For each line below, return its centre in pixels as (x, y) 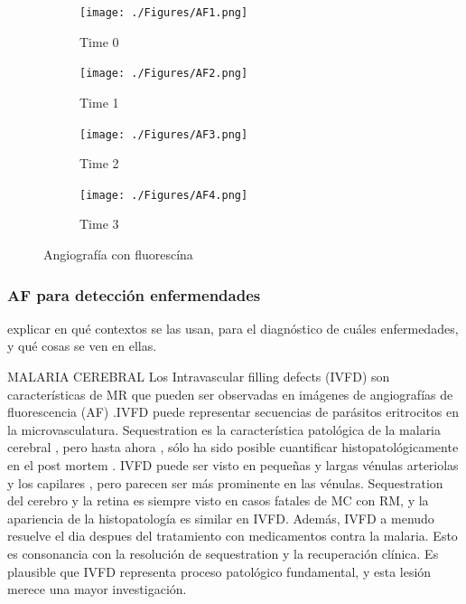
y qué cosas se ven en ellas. (82, 346)
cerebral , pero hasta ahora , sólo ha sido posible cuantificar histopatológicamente (233, 447)
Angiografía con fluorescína (118, 254)
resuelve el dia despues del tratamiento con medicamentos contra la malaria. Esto (233, 536)
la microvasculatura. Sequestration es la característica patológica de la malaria (224, 429)
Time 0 (99, 41)
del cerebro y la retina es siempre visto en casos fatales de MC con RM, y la (218, 500)
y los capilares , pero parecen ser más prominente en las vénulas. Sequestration (225, 482)
